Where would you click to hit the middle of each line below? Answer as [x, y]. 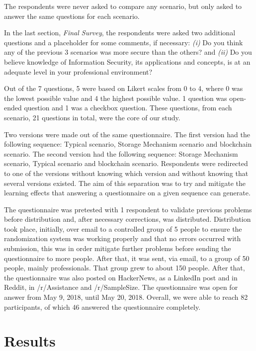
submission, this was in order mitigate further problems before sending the [118, 248]
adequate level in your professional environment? [78, 71]
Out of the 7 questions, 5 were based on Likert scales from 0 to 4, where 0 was [124, 88]
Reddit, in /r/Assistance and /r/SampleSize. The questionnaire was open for [121, 287]
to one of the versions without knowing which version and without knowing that [126, 173]
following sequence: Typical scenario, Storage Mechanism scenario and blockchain [128, 144]
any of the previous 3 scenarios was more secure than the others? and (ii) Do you [128, 52]
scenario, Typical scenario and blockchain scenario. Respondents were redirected [126, 163]
